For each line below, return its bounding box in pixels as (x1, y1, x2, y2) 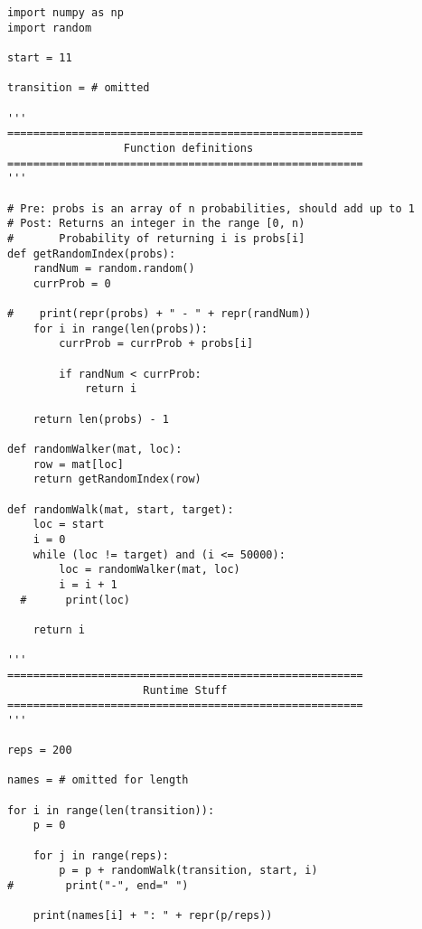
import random (7, 21, 92, 34)
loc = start (33, 518, 105, 531)
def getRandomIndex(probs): (7, 247, 176, 260)
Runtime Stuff (143, 683, 228, 697)
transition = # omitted (7, 81, 150, 95)
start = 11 (7, 51, 72, 64)
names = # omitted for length (7, 774, 189, 787)
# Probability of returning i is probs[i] (7, 231, 305, 245)
